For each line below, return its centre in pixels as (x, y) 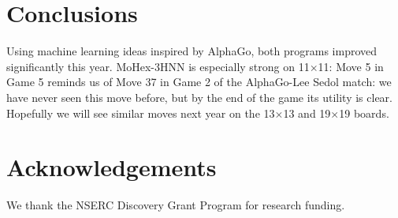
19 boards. (364, 113)
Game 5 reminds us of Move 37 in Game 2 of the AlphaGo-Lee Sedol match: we (199, 82)
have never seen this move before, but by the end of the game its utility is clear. (199, 97)
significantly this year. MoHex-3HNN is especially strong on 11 (158, 66)
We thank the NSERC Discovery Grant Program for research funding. (176, 205)
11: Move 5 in (351, 66)
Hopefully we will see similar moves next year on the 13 (141, 113)
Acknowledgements (112, 167)
